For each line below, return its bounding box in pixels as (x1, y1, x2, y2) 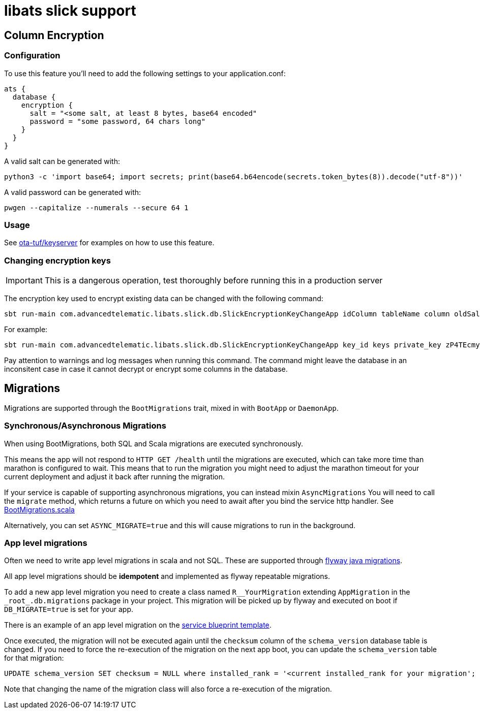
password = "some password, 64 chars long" (29, 117, 206, 125)
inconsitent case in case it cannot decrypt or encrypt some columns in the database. (4, 365, 288, 374)
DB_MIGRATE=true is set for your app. (4, 605, 134, 614)
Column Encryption (4, 28, 104, 42)
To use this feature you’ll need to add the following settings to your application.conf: (4, 69, 286, 78)
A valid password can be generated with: (4, 187, 141, 197)
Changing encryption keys (4, 255, 111, 266)
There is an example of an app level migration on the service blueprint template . (4, 621, 272, 630)
